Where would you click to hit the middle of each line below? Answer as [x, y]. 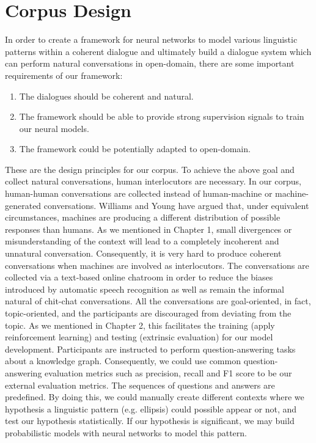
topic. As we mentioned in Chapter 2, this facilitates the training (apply [140, 325]
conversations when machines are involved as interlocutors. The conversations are [157, 265]
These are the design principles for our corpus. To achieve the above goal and [150, 169]
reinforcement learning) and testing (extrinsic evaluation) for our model [139, 337]
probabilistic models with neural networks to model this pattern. [126, 432]
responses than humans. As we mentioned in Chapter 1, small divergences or [149, 229]
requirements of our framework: [64, 75]
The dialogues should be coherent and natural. [106, 96]
